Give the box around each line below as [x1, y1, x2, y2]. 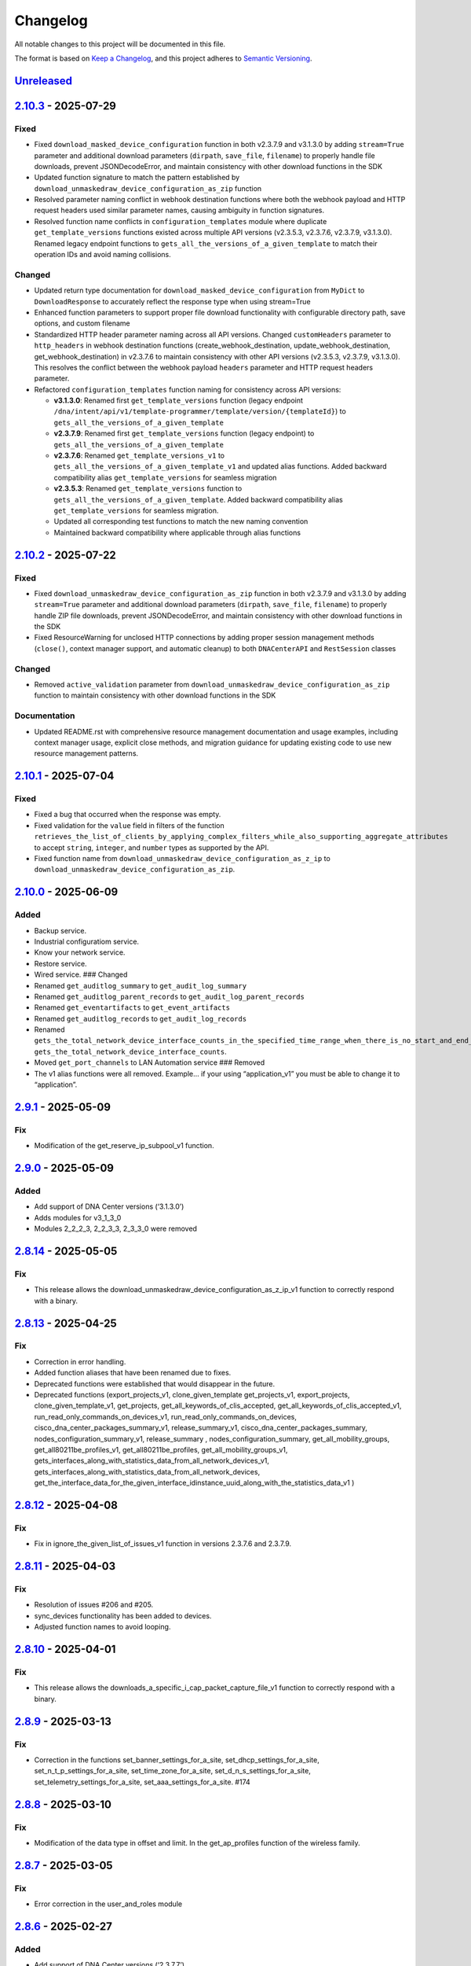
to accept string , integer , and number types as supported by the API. [34, 842, 269, 852]
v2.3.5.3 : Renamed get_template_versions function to [53, 484, 243, 493]
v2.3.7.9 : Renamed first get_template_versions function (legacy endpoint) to [53, 429, 315, 438]
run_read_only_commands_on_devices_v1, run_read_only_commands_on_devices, [34, 1412, 298, 1421]
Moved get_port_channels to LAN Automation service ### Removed [34, 1058, 265, 1067]
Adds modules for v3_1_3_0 [34, 1213, 122, 1222]
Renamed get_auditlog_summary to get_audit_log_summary [34, 981, 247, 990]
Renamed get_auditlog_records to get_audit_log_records [34, 1014, 247, 1023]
